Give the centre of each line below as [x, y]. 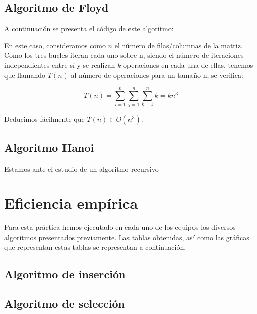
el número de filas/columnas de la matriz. [179, 45]
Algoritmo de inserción [65, 274]
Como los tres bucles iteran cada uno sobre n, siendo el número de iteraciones [124, 55]
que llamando [25, 75]
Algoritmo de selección [65, 304]
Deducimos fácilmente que [44, 119]
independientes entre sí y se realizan [60, 65]
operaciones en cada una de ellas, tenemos [188, 65]
